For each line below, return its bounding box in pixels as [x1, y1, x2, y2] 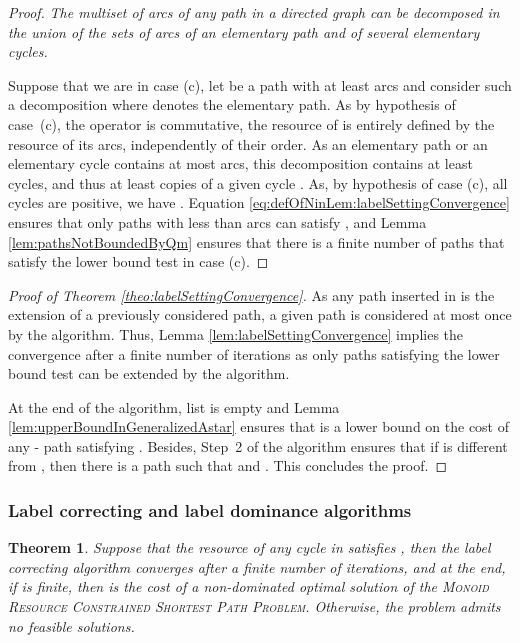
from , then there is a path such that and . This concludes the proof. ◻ [8, 455, 448, 476]
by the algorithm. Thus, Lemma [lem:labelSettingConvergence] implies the [8, 323, 464, 344]
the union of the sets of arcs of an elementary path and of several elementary [8, 21, 480, 42]
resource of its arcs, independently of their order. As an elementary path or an [8, 133, 488, 154]
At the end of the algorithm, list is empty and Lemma [8, 396, 340, 417]
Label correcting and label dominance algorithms [8, 497, 412, 522]
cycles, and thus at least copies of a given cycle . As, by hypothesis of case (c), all [8, 172, 508, 193]
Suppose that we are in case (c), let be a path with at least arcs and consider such [8, 74, 512, 95]
